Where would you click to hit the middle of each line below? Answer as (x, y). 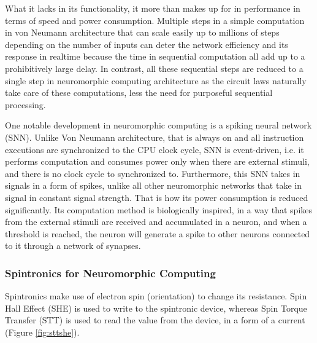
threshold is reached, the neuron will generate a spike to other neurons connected (158, 233)
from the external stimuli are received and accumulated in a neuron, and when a (156, 222)
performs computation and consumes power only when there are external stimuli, (157, 161)
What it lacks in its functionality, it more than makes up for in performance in (153, 8)
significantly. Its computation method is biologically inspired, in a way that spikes (159, 209)
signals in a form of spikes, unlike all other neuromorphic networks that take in (153, 185)
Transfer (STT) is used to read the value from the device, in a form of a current (155, 320)
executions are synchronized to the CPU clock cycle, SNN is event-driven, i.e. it (155, 149)
